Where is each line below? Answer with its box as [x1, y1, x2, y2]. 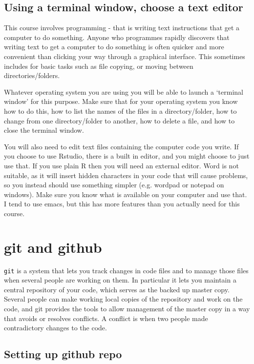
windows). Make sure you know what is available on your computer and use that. [4, 189, 247, 199]
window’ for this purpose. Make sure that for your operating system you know [4, 96, 238, 106]
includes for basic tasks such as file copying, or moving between [4, 61, 193, 71]
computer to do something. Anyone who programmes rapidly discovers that [4, 32, 230, 42]
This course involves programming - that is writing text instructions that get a [4, 22, 240, 33]
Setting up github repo [4, 346, 122, 362]
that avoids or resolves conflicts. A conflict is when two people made [4, 313, 208, 323]
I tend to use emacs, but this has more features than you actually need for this [4, 199, 240, 209]
